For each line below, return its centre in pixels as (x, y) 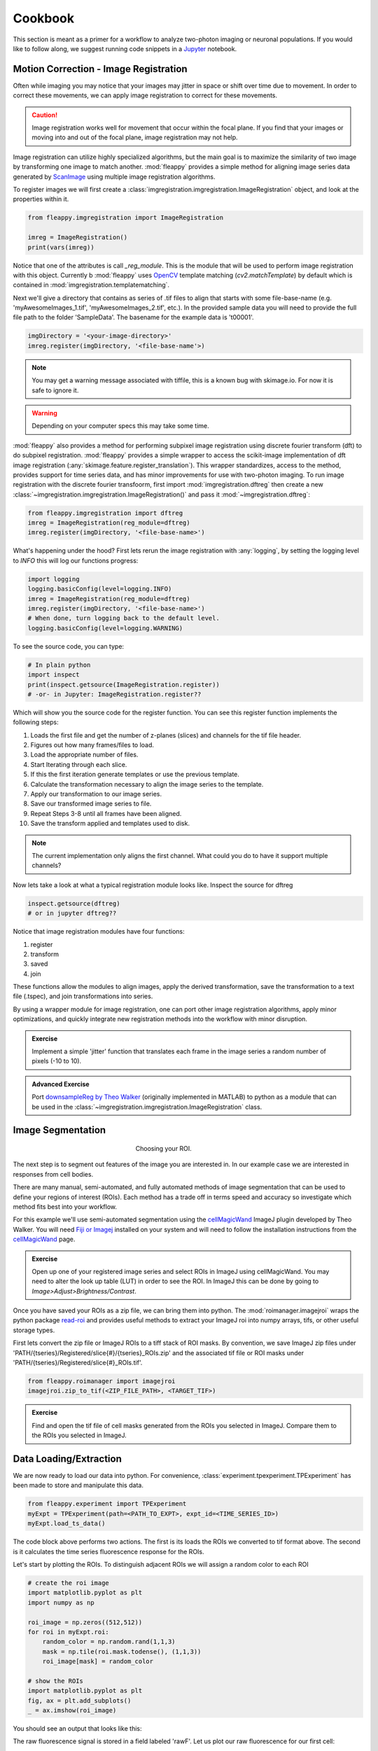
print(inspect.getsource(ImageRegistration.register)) (124, 684)
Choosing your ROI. (163, 1149)
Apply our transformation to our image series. (96, 794)
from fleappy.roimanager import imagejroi (101, 1381)
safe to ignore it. (55, 390)
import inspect (54, 675)
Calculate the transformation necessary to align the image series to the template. (147, 784)
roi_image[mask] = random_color (98, 1661)
